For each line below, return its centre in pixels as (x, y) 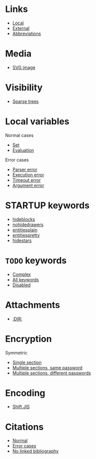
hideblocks (24, 219)
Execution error (28, 175)
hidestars (22, 240)
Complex (22, 274)
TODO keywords (36, 260)
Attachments (33, 305)
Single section (27, 362)
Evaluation (23, 150)
